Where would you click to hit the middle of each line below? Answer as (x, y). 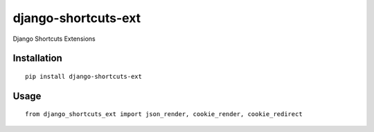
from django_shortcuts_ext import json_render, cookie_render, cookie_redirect (164, 114)
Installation (37, 58)
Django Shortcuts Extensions (54, 39)
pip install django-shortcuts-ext (83, 76)
